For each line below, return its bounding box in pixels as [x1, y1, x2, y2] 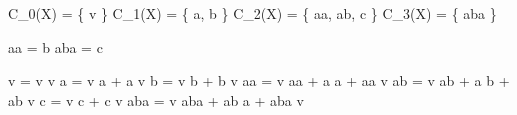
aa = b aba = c [8, 36, 103, 57]
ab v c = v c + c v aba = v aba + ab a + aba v [8, 89, 304, 110]
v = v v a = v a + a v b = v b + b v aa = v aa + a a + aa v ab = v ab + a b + [8, 70, 510, 91]
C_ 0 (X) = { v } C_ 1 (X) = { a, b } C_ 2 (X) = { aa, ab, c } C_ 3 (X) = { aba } [8, 3, 497, 23]
